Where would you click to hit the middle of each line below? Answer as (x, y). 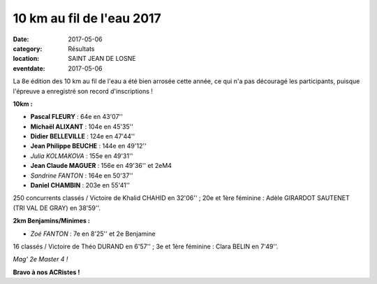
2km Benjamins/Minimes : (52, 221)
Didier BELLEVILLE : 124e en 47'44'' (83, 136)
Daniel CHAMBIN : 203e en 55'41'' (80, 185)
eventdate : (29, 68)
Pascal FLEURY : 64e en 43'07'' (77, 117)
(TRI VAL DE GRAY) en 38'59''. (57, 208)
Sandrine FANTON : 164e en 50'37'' (82, 176)
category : (28, 48)
